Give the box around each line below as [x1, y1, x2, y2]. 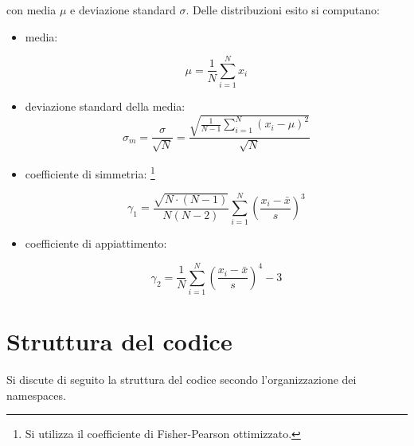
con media [6, 2, 57, 18]
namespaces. [6, 386, 66, 403]
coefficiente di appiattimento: [25, 235, 167, 252]
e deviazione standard [70, 2, 176, 18]
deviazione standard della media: [25, 98, 186, 115]
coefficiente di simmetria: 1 [25, 162, 155, 182]
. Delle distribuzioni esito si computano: [186, 2, 380, 18]
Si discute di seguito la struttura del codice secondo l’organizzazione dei [6, 371, 357, 388]
